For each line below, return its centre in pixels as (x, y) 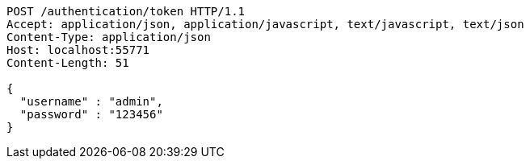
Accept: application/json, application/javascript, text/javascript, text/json (265, 24)
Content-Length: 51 (68, 63)
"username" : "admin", (91, 101)
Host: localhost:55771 (78, 50)
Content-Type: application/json (109, 37)
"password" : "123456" (91, 114)
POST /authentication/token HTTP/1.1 (126, 11)
